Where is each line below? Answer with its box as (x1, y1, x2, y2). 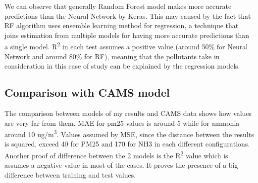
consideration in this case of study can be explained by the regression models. (4, 61, 240, 71)
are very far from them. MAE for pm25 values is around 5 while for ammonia (4, 117, 240, 128)
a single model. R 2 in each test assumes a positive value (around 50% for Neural (4, 40, 248, 52)
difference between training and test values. (4, 169, 136, 180)
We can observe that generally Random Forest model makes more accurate (4, 1, 232, 11)
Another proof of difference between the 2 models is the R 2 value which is (4, 149, 228, 160)
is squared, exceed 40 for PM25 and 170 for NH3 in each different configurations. (4, 139, 250, 149)
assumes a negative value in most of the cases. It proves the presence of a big (4, 160, 238, 170)
